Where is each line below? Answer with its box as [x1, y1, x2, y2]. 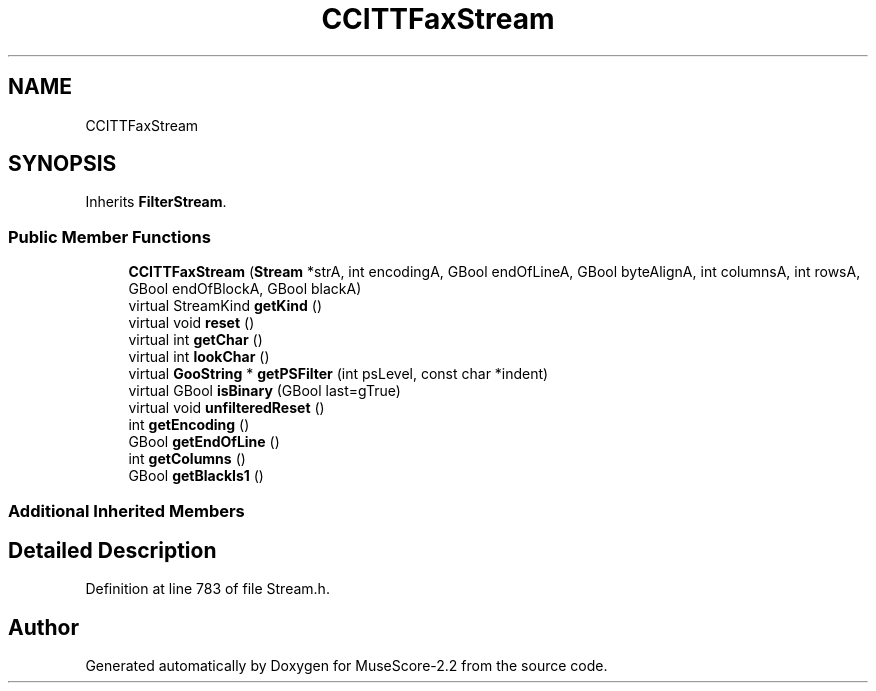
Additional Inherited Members [8, 500, 245, 521]
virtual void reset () [128, 314, 255, 332]
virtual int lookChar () [128, 348, 270, 366]
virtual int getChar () [128, 331, 263, 349]
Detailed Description [8, 537, 217, 563]
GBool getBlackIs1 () [128, 467, 264, 485]
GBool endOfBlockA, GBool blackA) [128, 280, 362, 298]
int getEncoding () [128, 416, 250, 434]
